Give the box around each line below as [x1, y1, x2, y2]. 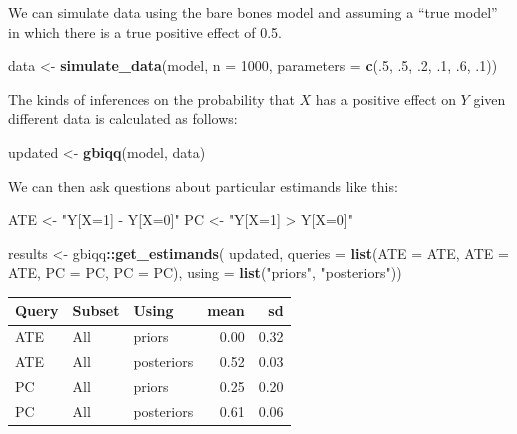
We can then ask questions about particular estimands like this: [8, 175, 398, 196]
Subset [72, 300, 120, 321]
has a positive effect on [315, 88, 456, 109]
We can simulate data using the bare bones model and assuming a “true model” [8, 2, 498, 22]
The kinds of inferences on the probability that [8, 88, 295, 109]
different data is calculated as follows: [8, 108, 238, 129]
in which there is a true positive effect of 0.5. [8, 21, 282, 42]
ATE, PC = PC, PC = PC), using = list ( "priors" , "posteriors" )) [8, 262, 402, 283]
